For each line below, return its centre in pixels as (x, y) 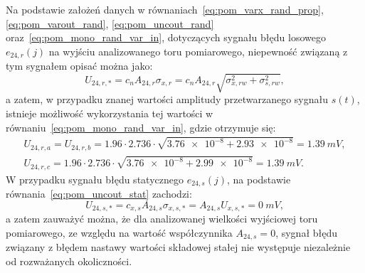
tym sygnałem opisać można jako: (79, 66)
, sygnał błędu (307, 232)
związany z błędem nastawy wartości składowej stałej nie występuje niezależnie (178, 247)
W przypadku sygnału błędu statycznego (95, 179)
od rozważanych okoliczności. (69, 261)
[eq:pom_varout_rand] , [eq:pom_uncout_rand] (110, 23)
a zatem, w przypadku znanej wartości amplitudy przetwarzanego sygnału (167, 99)
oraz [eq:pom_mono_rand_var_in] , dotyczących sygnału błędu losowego (166, 37)
